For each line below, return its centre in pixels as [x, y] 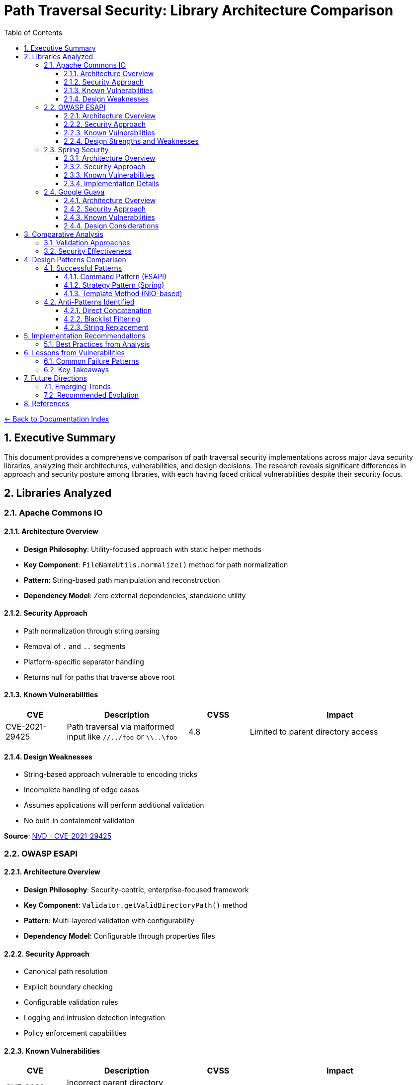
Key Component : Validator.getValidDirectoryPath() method [136, 905]
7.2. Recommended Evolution [91, 395]
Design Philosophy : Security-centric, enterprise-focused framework [136, 889]
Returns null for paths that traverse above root [99, 677]
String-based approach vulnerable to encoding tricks [111, 774]
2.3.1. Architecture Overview [110, 158]
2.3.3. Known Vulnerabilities [109, 175]
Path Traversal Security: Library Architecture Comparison [199, 10]
